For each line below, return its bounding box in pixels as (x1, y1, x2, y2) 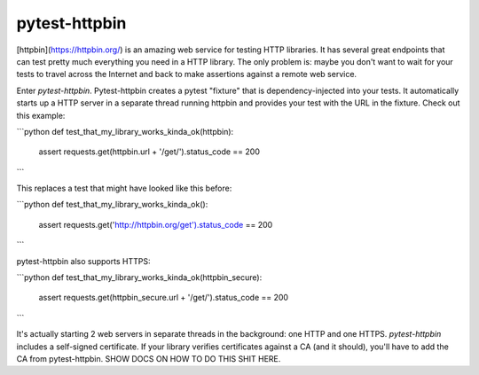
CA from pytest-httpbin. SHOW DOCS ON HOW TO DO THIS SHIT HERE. (16, 353, 281, 363)
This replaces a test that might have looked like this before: (16, 183, 232, 194)
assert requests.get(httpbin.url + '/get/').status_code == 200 (38, 146, 261, 157)
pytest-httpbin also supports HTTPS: (16, 255, 151, 266)
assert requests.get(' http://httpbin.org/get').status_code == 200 (38, 219, 273, 230)
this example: (16, 110, 66, 121)
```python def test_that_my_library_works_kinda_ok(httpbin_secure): (16, 272, 263, 283)
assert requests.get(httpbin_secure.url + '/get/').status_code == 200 (38, 293, 288, 303)
